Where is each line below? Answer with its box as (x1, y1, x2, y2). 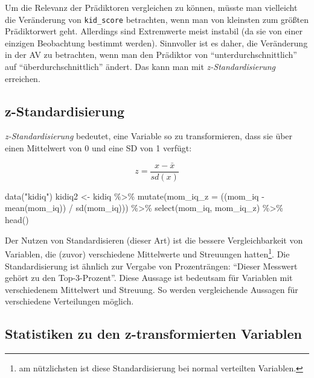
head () (5, 213, 29, 226)
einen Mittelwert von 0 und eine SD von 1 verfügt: (5, 142, 192, 154)
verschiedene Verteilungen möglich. (5, 295, 134, 307)
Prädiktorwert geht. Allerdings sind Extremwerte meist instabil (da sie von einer (5, 25, 303, 37)
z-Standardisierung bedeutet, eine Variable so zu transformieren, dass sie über (5, 130, 293, 142)
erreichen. (5, 72, 40, 84)
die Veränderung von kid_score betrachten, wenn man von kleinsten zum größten (5, 13, 309, 25)
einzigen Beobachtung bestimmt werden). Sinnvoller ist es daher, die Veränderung (5, 36, 308, 49)
